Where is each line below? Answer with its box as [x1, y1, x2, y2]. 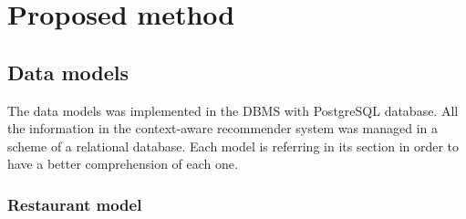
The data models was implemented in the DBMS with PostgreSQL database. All [7, 100, 459, 120]
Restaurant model [7, 193, 142, 215]
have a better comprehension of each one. [7, 154, 238, 173]
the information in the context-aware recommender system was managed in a [7, 119, 439, 138]
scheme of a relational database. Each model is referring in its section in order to [7, 136, 460, 155]
